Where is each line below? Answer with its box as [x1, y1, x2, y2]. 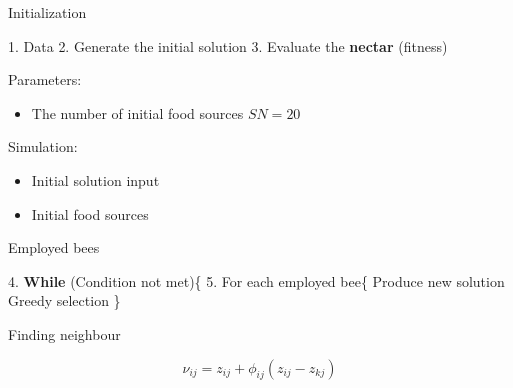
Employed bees [8, 237, 100, 258]
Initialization [8, 2, 87, 22]
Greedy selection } [8, 290, 121, 311]
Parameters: [8, 69, 82, 90]
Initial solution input [31, 169, 160, 190]
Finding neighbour [8, 323, 121, 344]
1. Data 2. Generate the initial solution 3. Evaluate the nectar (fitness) [8, 35, 448, 56]
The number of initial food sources [31, 102, 244, 123]
